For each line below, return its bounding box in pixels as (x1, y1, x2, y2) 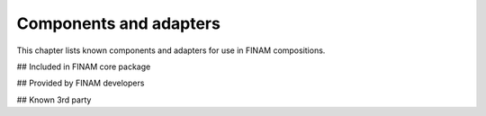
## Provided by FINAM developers (16, 77, 145, 89)
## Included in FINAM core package (16, 61, 151, 72)
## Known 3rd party (16, 94, 92, 105)
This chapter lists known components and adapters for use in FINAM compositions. (16, 45, 326, 56)
